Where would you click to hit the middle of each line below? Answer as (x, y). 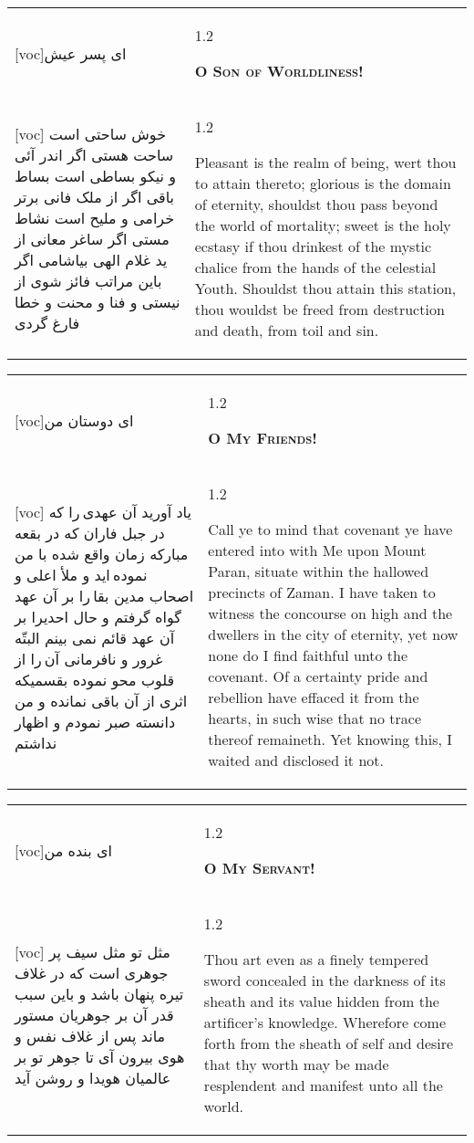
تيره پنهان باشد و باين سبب (99, 994)
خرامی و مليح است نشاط (95, 218)
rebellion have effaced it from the (314, 697)
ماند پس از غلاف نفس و (90, 1036)
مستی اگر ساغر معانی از (92, 239)
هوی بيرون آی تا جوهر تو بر (100, 1057)
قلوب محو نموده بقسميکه (95, 679)
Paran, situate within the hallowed (319, 571)
